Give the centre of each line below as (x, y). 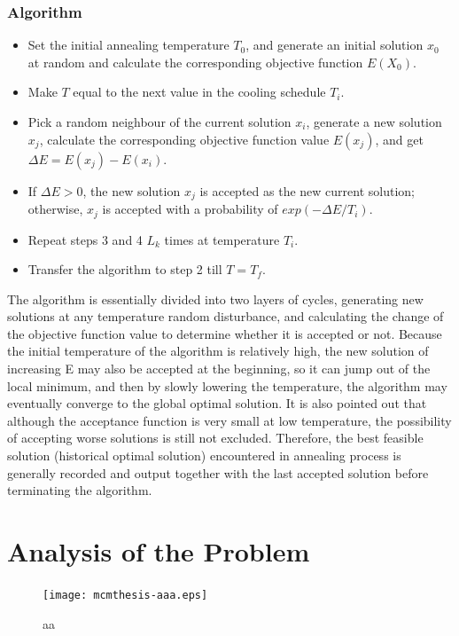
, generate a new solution (374, 122)
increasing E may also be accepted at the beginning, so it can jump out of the (219, 369)
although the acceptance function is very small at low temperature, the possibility (229, 420)
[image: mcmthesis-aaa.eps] (125, 595)
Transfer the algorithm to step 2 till (125, 269)
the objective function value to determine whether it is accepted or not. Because (225, 333)
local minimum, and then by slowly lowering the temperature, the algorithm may (227, 385)
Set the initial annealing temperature (128, 45)
